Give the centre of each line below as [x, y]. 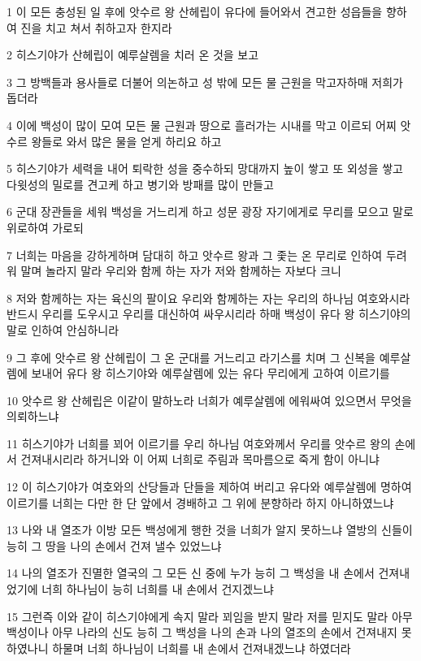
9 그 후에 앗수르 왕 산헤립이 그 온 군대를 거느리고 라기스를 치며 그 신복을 [191, 357]
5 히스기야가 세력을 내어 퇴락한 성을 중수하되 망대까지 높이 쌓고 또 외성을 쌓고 [205, 168]
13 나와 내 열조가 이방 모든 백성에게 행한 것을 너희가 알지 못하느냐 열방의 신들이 [210, 530]
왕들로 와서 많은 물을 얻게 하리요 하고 [126, 141]
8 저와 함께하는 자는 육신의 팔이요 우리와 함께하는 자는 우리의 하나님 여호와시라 [208, 298]
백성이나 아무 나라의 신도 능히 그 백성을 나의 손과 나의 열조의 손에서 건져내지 [202, 632]
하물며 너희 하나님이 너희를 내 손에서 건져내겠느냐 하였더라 [202, 648]
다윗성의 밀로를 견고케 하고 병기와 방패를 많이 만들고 [140, 184]
